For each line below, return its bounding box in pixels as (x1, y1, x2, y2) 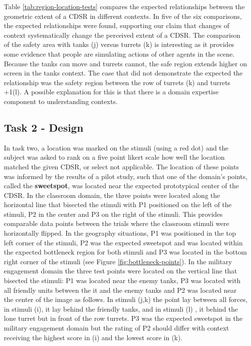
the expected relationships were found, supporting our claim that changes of (4, 20, 229, 30)
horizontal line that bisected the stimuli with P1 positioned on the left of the (4, 199, 232, 210)
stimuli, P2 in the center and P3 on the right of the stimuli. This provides (4, 209, 223, 219)
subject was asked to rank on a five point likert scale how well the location (4, 152, 225, 162)
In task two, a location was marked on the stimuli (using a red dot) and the (4, 142, 229, 152)
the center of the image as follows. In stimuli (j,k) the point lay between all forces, (4, 294, 248, 304)
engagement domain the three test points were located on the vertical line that (4, 266, 237, 276)
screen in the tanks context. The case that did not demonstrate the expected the (4, 68, 243, 78)
